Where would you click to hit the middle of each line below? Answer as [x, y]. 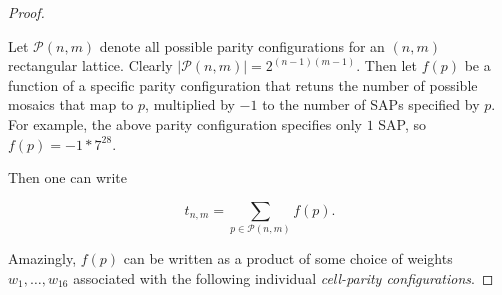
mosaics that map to [71, 104]
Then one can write [68, 177]
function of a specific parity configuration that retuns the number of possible [243, 84]
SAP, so [402, 123]
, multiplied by [190, 104]
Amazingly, [42, 258]
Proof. [26, 12]
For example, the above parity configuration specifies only [185, 123]
